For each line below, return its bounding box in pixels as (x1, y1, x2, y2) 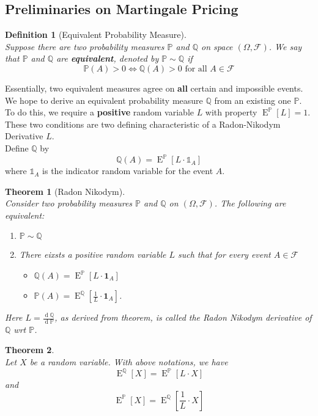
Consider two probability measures (5, 197, 133, 210)
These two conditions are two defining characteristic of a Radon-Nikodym (5, 117, 281, 130)
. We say (268, 40, 302, 53)
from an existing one (214, 93, 291, 106)
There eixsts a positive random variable (19, 248, 166, 261)
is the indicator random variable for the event (42, 164, 213, 177)
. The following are (214, 197, 286, 210)
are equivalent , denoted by (56, 52, 159, 65)
